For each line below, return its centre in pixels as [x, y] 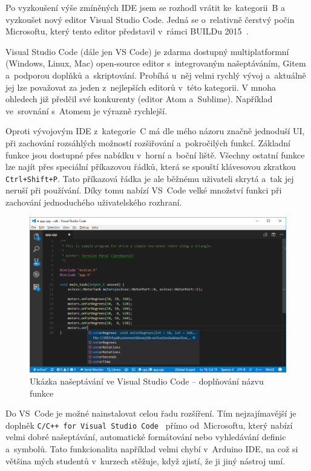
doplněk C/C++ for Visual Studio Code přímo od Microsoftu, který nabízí [149, 425]
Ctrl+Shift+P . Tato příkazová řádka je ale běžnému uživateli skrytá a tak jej [150, 178]
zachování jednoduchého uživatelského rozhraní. [94, 202]
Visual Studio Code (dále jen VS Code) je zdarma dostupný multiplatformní [147, 51]
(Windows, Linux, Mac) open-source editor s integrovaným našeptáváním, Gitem [156, 63]
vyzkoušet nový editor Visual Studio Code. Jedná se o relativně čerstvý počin [150, 19]
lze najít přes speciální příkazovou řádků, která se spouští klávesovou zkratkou [151, 167]
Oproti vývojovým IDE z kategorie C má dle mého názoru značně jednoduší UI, [155, 131]
